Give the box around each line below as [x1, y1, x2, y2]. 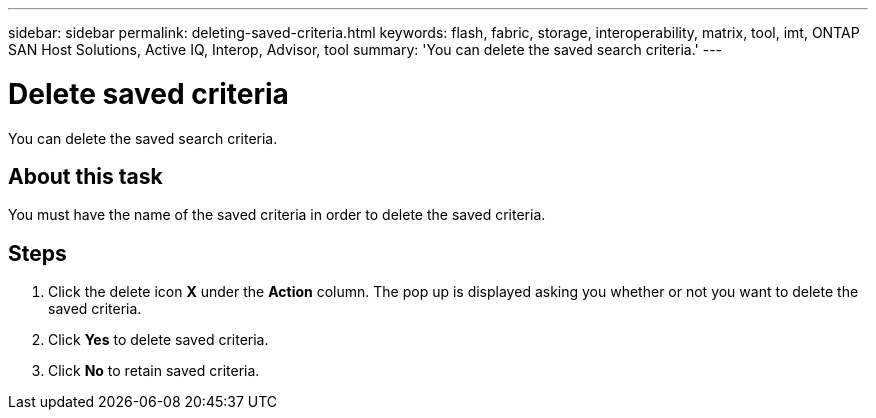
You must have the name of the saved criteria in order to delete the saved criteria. [8, 206, 546, 224]
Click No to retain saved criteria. [48, 362, 260, 380]
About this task [8, 163, 163, 189]
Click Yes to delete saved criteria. [48, 331, 269, 349]
